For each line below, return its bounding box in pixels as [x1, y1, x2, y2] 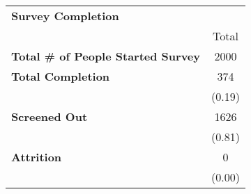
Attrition [11, 149, 62, 165]
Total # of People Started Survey [11, 48, 200, 64]
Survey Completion [11, 8, 119, 24]
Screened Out [11, 108, 88, 124]
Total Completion [11, 68, 110, 84]
